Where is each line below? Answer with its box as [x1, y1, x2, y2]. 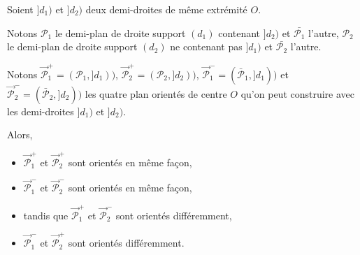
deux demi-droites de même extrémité [85, 2, 247, 16]
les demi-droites [7, 103, 74, 118]
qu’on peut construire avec [240, 86, 355, 101]
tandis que [23, 207, 69, 222]
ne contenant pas [170, 39, 243, 54]
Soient [7, 2, 34, 16]
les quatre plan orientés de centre [85, 86, 227, 101]
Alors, [7, 127, 33, 142]
